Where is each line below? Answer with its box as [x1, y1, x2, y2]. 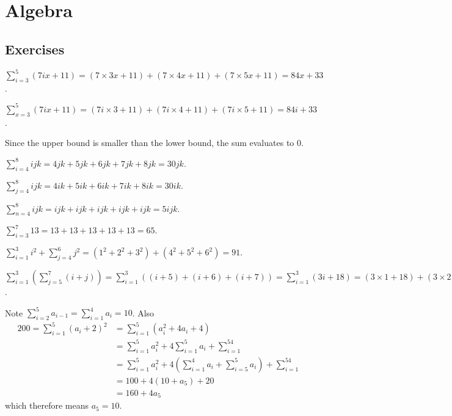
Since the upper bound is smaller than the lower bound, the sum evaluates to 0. [5, 136, 304, 149]
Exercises [5, 39, 65, 58]
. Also [132, 306, 155, 319]
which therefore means [5, 399, 89, 412]
